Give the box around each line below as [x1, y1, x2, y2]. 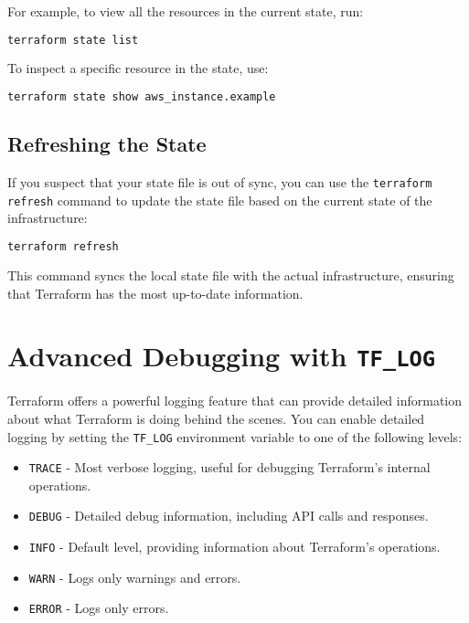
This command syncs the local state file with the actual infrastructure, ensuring [7, 265, 454, 284]
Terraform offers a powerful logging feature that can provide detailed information [7, 391, 463, 410]
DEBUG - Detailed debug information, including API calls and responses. [28, 506, 429, 525]
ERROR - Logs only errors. [28, 598, 169, 618]
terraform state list [7, 33, 139, 47]
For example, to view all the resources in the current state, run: [7, 2, 364, 20]
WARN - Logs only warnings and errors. [28, 567, 241, 586]
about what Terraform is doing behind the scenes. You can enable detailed [7, 408, 425, 428]
